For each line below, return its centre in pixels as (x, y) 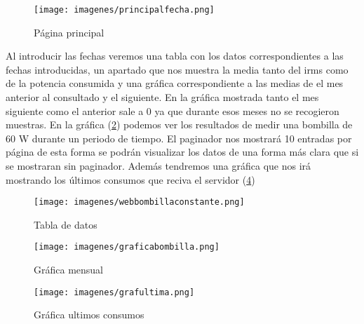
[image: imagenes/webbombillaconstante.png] (139, 202)
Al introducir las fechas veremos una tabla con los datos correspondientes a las (175, 56)
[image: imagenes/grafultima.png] (114, 292)
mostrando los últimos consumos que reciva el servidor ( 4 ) (130, 179)
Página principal (69, 32)
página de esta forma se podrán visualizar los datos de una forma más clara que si (182, 152)
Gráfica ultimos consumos (89, 315)
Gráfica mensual (68, 270)
